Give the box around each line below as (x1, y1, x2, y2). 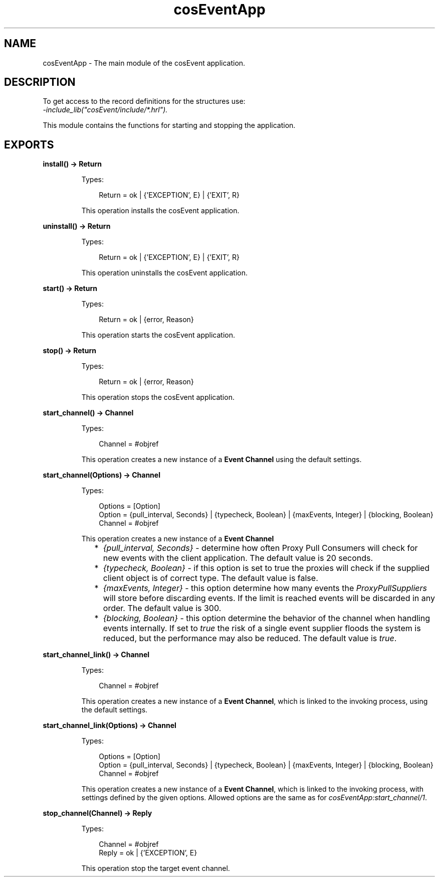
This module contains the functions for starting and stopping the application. (43, 121, 296, 130)
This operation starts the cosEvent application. (81, 331, 235, 340)
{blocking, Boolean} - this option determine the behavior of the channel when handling (103, 613, 430, 624)
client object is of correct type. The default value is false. (103, 573, 318, 583)
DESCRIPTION (4, 76, 76, 89)
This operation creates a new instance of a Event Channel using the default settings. (81, 455, 362, 464)
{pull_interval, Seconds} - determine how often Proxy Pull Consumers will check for (103, 543, 418, 553)
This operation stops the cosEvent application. (81, 393, 235, 402)
